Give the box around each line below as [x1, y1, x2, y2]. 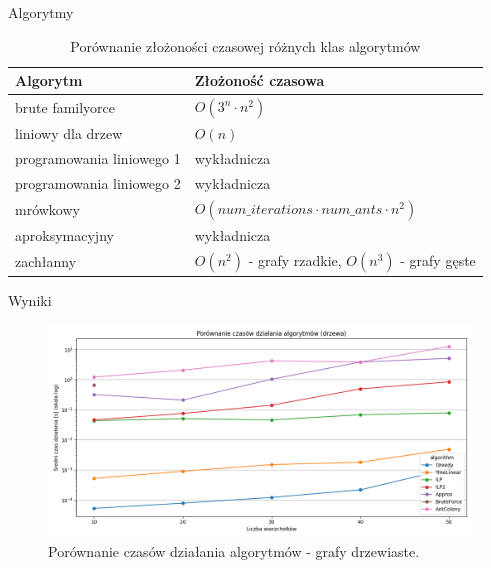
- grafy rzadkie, [248, 249, 342, 270]
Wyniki [8, 290, 52, 311]
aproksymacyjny [15, 225, 114, 246]
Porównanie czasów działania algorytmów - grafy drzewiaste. [48, 540, 420, 561]
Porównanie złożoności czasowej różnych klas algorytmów [70, 35, 421, 56]
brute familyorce [15, 97, 116, 118]
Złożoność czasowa [194, 70, 325, 91]
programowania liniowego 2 [15, 172, 181, 193]
